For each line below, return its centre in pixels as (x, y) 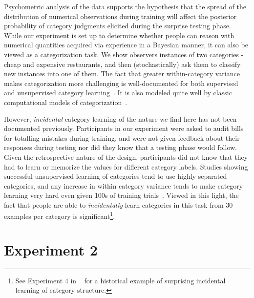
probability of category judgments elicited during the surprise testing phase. (117, 26)
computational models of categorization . (66, 102)
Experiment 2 (51, 249)
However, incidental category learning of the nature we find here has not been (120, 118)
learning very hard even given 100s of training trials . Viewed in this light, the (121, 195)
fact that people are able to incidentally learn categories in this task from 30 (118, 204)
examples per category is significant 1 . (60, 215)
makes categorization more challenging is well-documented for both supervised (121, 83)
